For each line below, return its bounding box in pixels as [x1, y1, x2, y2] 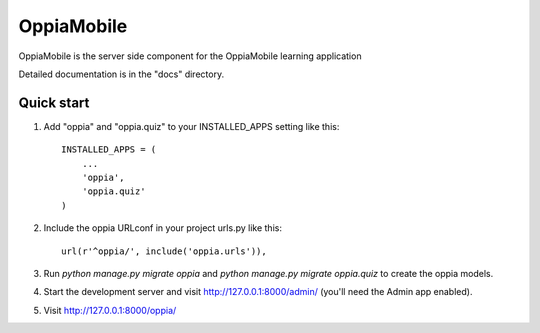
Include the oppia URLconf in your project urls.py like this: [43, 222, 282, 234]
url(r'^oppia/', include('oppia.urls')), [61, 245, 267, 257]
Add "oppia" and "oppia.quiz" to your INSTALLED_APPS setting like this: [43, 120, 340, 132]
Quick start [18, 94, 90, 111]
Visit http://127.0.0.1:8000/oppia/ [43, 304, 177, 316]
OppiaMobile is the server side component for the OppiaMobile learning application [18, 50, 362, 62]
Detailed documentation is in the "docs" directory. [18, 68, 225, 80]
